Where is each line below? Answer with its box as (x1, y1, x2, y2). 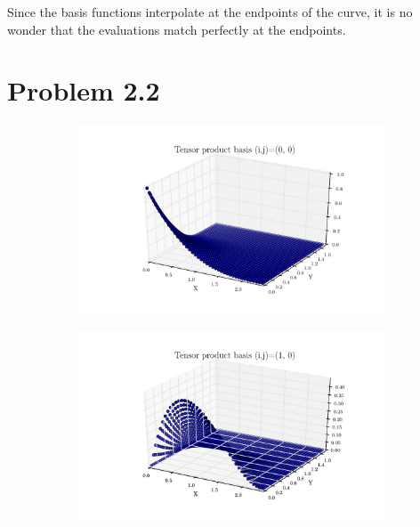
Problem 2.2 (7, 72, 160, 109)
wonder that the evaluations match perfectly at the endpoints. (7, 20, 346, 38)
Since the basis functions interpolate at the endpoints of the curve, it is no (7, 3, 413, 20)
